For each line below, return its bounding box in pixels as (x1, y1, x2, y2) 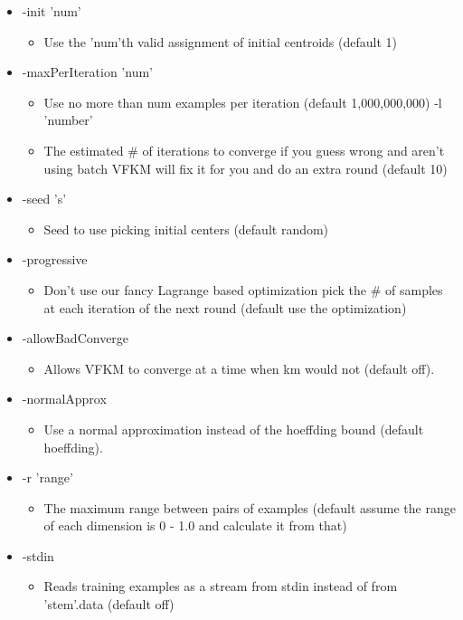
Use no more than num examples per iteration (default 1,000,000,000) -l (43, 92, 442, 111)
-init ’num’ (22, 2, 81, 20)
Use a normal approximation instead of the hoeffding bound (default (43, 419, 424, 438)
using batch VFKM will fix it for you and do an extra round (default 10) (43, 158, 448, 177)
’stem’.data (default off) (43, 595, 175, 614)
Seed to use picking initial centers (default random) (43, 219, 329, 238)
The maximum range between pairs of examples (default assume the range (43, 498, 456, 517)
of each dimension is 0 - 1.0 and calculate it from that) (43, 516, 347, 535)
